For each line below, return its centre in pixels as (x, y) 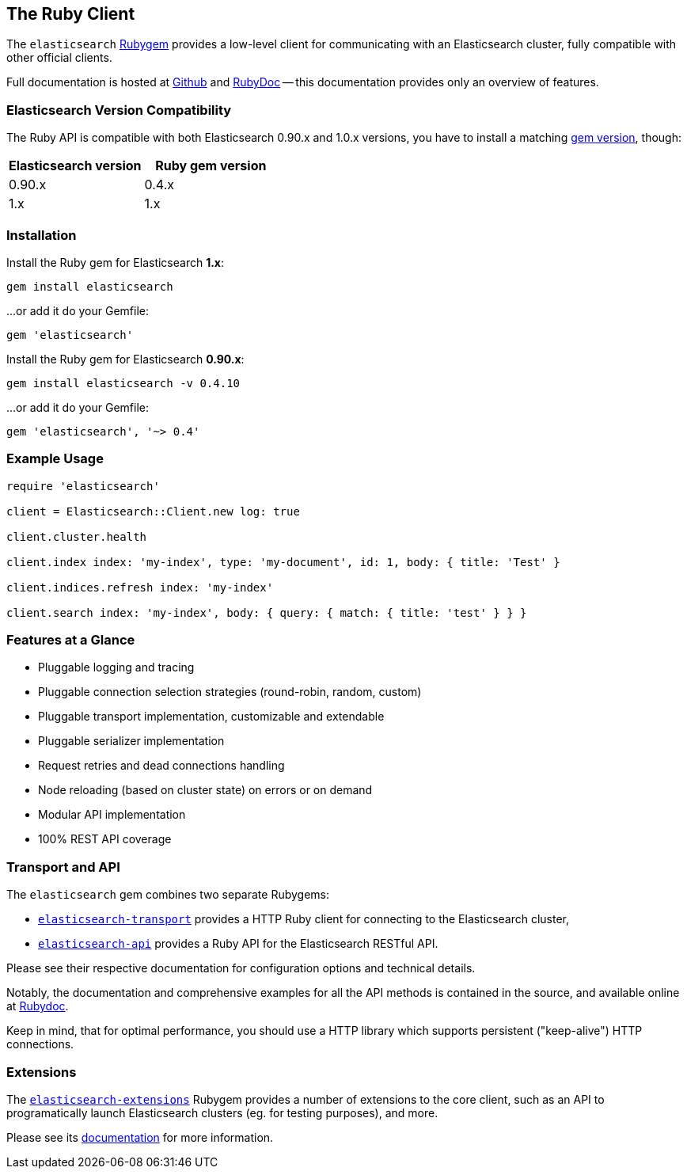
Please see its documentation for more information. (140, 1137)
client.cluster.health (77, 536)
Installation (42, 235)
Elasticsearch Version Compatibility (119, 110)
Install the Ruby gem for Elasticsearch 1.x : (116, 262)
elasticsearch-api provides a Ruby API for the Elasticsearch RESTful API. (238, 944)
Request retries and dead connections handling (161, 766)
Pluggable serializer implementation (131, 741)
